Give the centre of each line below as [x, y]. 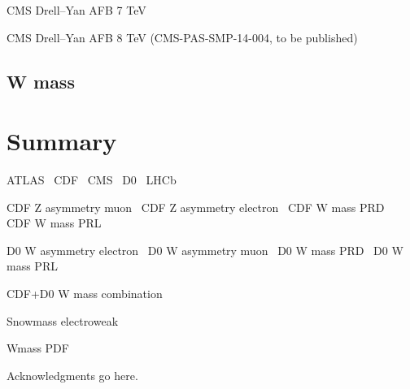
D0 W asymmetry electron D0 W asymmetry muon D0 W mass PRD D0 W [205, 250]
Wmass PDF [38, 348]
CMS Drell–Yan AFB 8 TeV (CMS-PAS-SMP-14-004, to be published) [182, 37]
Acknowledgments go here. [72, 375]
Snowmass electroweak [63, 320]
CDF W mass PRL [54, 223]
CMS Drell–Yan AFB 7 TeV [76, 10]
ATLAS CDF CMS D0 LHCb [92, 180]
